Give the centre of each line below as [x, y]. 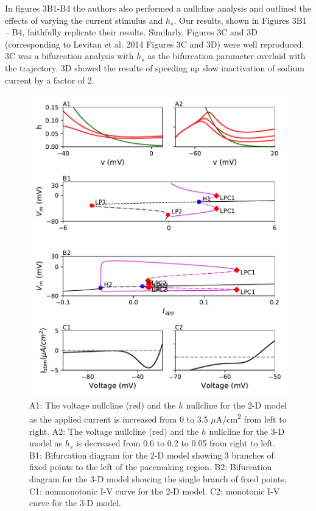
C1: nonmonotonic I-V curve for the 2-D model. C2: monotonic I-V [155, 491]
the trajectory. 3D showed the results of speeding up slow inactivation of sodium [155, 67]
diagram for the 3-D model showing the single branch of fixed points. [158, 479]
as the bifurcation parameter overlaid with [226, 56]
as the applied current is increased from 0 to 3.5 [119, 419]
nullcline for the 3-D [247, 431]
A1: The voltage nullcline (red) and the [103, 405]
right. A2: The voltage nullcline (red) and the [114, 431]
